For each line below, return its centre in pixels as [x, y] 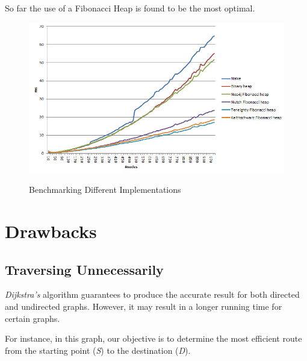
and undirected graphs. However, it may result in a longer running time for [144, 306]
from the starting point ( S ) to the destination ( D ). [98, 350]
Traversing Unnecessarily [84, 269]
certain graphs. [33, 318]
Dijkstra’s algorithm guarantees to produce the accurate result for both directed [152, 294]
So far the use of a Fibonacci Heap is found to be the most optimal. [130, 8]
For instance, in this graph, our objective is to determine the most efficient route [153, 338]
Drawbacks [51, 231]
